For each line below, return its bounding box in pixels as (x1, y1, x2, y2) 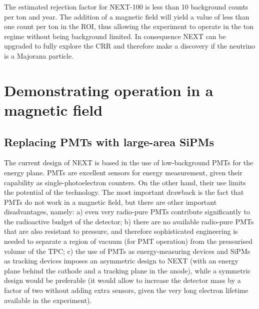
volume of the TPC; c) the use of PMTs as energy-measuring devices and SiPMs (4, 245, 250, 256)
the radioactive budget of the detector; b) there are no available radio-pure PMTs (4, 216, 254, 226)
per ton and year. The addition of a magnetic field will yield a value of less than (4, 11, 249, 22)
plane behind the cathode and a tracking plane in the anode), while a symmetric (4, 265, 251, 275)
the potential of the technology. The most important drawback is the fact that (4, 187, 244, 197)
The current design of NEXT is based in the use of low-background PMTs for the (4, 157, 253, 168)
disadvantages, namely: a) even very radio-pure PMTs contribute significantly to (4, 206, 250, 217)
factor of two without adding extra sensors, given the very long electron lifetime (4, 285, 248, 295)
